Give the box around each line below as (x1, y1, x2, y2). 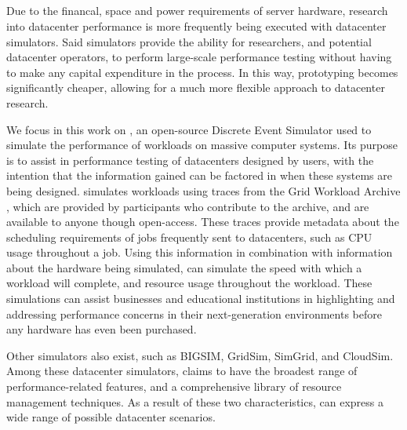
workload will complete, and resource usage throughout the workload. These (6, 275, 372, 291)
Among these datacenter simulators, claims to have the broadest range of (6, 363, 358, 379)
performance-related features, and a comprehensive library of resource (6, 378, 342, 395)
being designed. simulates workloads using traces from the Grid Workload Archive (6, 182, 401, 199)
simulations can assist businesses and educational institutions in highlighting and (6, 290, 395, 307)
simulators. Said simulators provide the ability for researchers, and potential (6, 33, 372, 49)
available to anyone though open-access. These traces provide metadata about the (6, 213, 399, 230)
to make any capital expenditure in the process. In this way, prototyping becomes (6, 64, 398, 80)
